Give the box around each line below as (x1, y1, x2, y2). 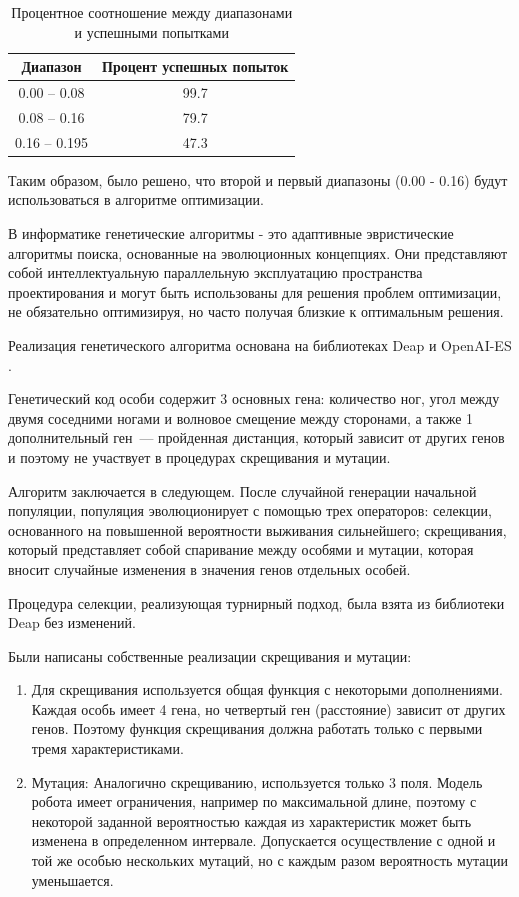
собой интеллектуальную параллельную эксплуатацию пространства (8, 262, 423, 283)
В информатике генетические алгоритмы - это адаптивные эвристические (8, 223, 454, 243)
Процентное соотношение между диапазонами (11, 2, 293, 22)
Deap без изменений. (8, 612, 136, 633)
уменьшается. (31, 869, 114, 890)
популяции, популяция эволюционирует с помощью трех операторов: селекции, (8, 500, 492, 521)
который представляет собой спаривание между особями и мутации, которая (8, 539, 474, 560)
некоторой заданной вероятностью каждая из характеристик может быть (31, 810, 472, 831)
